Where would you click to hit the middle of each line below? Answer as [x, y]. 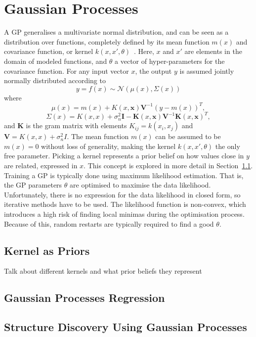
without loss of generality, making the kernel [108, 146]
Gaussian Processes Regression [85, 298]
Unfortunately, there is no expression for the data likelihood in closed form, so [122, 194]
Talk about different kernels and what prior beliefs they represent [103, 271]
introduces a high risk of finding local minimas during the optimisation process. [124, 214]
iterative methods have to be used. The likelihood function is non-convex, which [125, 204]
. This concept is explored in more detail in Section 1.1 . [168, 166]
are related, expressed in [41, 166]
